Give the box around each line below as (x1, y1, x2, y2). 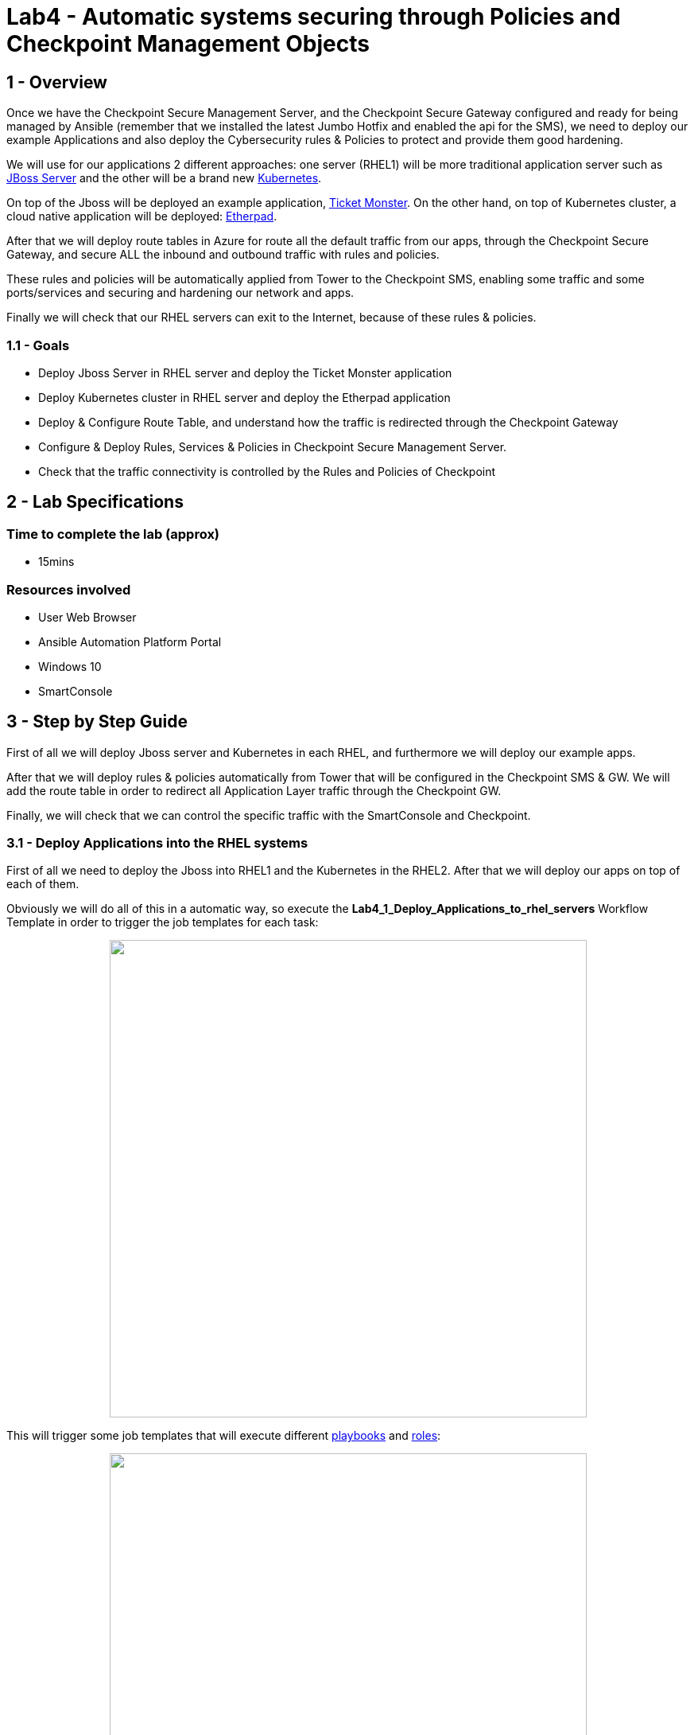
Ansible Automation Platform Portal (38, 634, 222, 649)
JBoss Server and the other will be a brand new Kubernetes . (6, 171, 322, 185)
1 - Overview (6, 72, 107, 92)
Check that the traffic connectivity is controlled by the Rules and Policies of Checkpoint (38, 464, 496, 478)
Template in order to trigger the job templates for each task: (6, 915, 319, 930)
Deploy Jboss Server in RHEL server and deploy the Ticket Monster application (38, 365, 452, 380)
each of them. (6, 877, 79, 891)
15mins (38, 555, 75, 569)
